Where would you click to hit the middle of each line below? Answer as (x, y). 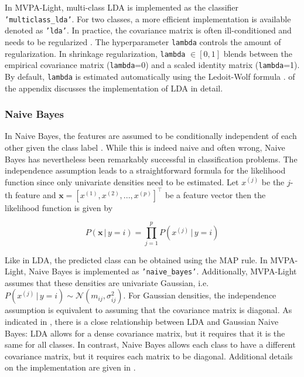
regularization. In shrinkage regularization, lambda (95, 53)
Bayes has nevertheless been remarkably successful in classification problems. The (151, 159)
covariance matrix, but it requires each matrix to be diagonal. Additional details (149, 356)
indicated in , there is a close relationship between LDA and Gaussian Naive (142, 321)
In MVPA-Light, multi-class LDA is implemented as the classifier (122, 7)
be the (273, 181)
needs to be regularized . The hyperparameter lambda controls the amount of (143, 41)
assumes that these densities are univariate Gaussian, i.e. (107, 282)
